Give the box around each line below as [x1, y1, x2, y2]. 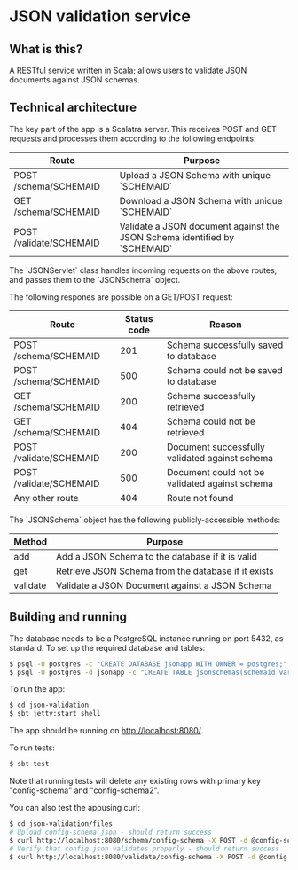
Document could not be [167, 466, 265, 478]
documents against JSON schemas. [9, 74, 140, 85]
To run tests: [9, 742, 55, 753]
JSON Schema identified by [119, 231, 235, 243]
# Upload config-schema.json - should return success [9, 827, 213, 836]
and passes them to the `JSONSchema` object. [9, 274, 181, 285]
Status [124, 312, 153, 325]
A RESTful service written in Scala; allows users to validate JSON [9, 65, 247, 75]
